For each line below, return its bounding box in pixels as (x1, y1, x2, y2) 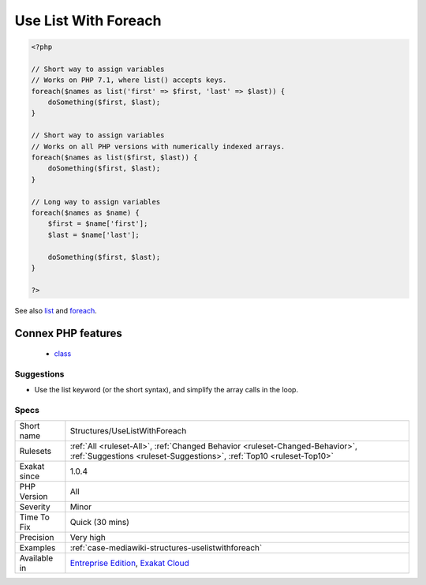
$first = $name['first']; (47, 219, 148, 228)
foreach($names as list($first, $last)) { (31, 153, 198, 162)
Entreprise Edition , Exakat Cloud (69, 557, 189, 568)
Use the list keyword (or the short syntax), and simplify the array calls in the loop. (34, 385, 299, 395)
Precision (19, 532, 54, 543)
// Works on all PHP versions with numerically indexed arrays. (31, 142, 286, 151)
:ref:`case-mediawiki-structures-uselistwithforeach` (69, 542, 263, 553)
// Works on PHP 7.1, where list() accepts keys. (31, 76, 227, 84)
